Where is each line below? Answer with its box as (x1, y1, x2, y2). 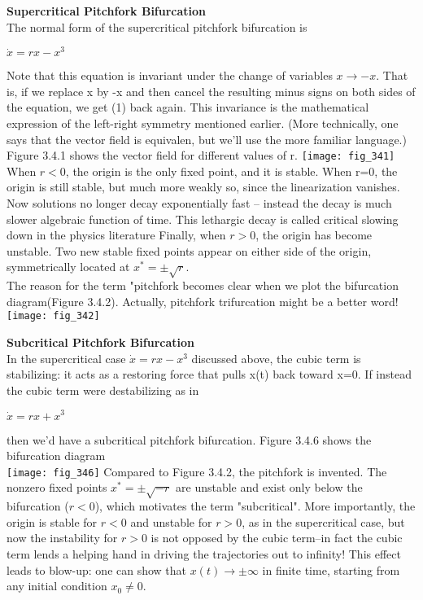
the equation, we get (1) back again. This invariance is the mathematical (7, 99, 369, 116)
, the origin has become (255, 226, 373, 243)
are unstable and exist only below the (176, 479, 363, 496)
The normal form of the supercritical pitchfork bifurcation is (7, 18, 307, 35)
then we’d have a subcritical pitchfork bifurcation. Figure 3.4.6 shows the (7, 431, 372, 448)
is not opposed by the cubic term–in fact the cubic (150, 529, 403, 546)
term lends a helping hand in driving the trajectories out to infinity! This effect (7, 545, 401, 562)
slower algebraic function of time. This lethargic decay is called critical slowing (7, 210, 399, 227)
